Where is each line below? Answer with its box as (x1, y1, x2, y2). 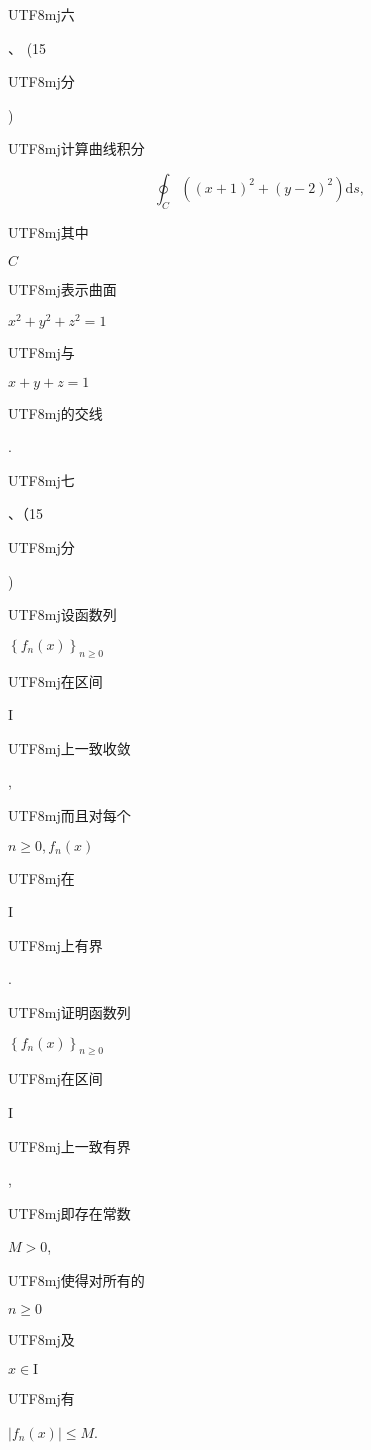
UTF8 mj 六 (8, 4, 75, 24)
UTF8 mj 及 (8, 1329, 75, 1350)
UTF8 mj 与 (8, 342, 75, 363)
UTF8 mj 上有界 (8, 934, 103, 955)
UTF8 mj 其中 (8, 221, 89, 242)
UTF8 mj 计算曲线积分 (8, 138, 145, 159)
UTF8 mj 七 (8, 469, 75, 490)
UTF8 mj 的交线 (8, 402, 103, 423)
